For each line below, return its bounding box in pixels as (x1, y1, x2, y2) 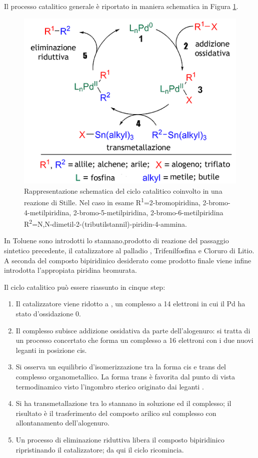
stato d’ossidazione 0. (15, 308, 81, 319)
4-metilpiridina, (24, 207, 71, 217)
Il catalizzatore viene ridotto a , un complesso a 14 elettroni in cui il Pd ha (15, 298, 245, 309)
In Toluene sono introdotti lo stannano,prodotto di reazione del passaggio (4, 235, 229, 246)
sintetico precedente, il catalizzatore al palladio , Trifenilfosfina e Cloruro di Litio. (4, 245, 254, 256)
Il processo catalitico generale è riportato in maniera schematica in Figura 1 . (4, 1, 238, 11)
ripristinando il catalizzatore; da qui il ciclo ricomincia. (15, 444, 184, 454)
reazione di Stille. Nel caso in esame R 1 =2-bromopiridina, (24, 196, 200, 208)
